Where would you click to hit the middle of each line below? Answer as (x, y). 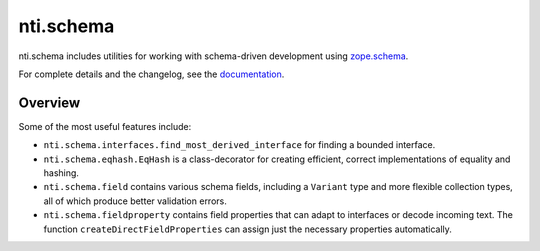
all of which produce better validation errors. (135, 201)
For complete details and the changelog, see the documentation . (151, 74)
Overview (49, 102)
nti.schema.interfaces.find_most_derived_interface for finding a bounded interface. (239, 145)
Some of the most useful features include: (105, 126)
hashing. (61, 173)
